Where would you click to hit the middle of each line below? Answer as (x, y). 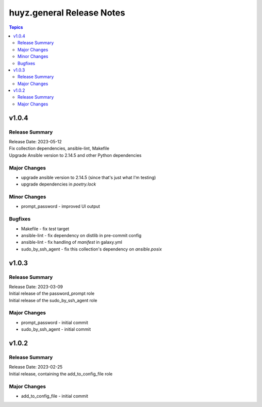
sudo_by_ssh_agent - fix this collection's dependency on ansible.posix (91, 249)
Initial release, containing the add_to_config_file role (61, 373)
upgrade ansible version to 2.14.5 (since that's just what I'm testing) (89, 177)
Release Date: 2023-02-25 (36, 367)
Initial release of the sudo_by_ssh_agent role (53, 300)
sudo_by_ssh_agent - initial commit (56, 329)
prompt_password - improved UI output (61, 206)
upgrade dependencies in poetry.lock (59, 184)
